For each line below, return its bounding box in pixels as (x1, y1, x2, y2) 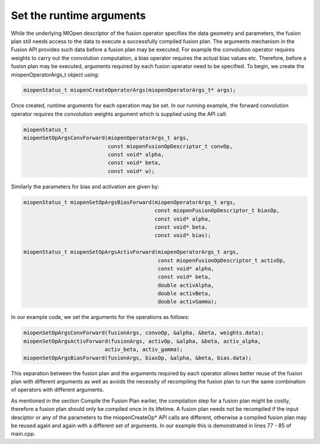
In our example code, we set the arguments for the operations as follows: (11, 314, 190, 321)
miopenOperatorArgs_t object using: (11, 71, 100, 78)
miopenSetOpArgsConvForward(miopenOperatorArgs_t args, (23, 135, 190, 142)
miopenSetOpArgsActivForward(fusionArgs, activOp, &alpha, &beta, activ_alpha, (23, 338, 261, 344)
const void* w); (107, 168, 155, 174)
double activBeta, (158, 290, 212, 297)
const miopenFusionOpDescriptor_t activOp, (158, 257, 286, 264)
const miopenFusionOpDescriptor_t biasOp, (154, 207, 280, 214)
